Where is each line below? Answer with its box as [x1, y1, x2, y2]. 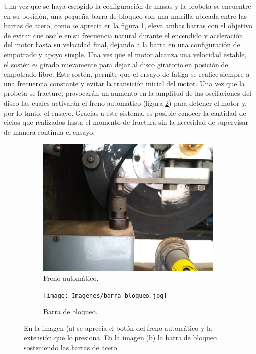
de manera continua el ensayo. [4, 126, 95, 137]
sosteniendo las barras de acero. [24, 342, 119, 352]
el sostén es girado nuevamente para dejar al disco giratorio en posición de [4, 59, 228, 69]
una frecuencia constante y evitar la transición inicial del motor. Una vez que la [4, 78, 245, 88]
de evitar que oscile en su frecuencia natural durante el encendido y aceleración [4, 30, 243, 40]
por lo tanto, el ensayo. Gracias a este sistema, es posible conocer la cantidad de [4, 107, 246, 118]
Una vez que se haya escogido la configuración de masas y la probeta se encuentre [4, 1, 251, 11]
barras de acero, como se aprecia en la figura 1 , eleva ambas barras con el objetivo [4, 20, 252, 31]
